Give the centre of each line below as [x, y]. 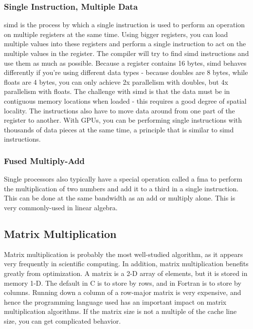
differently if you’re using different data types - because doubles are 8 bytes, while [126, 72]
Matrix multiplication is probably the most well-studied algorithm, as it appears [124, 254]
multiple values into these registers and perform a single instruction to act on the [125, 44]
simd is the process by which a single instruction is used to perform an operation [125, 25]
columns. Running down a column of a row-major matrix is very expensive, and [123, 292]
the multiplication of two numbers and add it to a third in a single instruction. [121, 188]
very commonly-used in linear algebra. [61, 207]
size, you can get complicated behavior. [63, 320]
